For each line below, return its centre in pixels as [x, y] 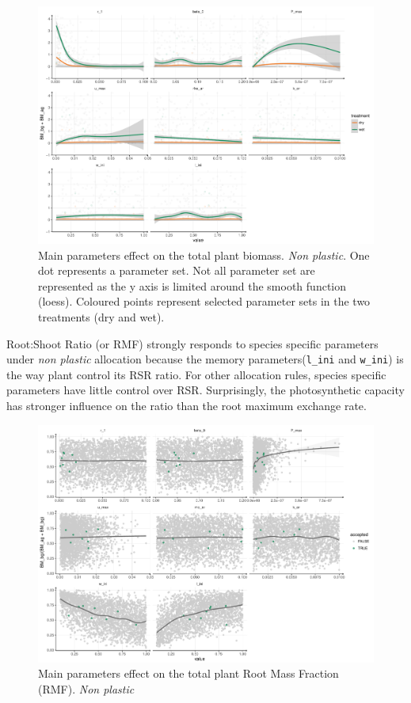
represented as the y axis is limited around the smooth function [192, 285]
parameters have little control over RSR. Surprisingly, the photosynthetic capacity [205, 390]
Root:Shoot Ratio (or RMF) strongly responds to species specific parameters [192, 343]
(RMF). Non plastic [86, 688]
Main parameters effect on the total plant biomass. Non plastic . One [204, 255]
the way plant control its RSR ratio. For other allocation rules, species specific [196, 374]
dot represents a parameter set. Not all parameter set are [177, 270]
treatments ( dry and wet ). [101, 317]
